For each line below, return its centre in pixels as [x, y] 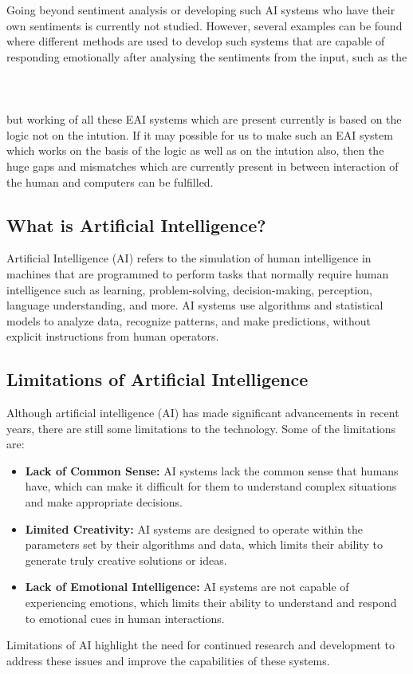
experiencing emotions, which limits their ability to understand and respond [211, 603]
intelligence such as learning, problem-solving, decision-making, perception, [189, 289]
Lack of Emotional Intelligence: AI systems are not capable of [187, 587]
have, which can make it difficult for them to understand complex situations [211, 486]
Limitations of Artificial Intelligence [157, 379]
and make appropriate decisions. [104, 502]
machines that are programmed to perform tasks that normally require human [198, 273]
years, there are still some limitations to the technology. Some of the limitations [201, 428]
